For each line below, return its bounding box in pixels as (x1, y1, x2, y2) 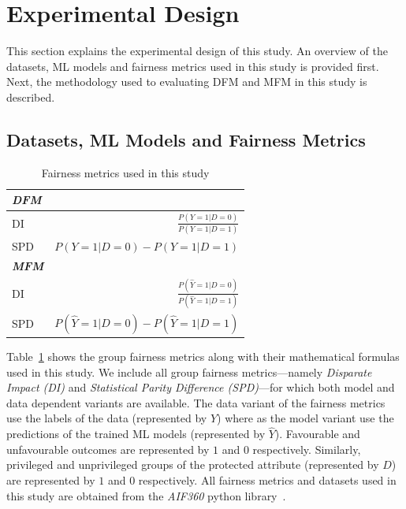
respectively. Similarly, (252, 440, 361, 457)
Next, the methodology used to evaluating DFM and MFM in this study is (6, 73, 367, 90)
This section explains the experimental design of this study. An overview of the (6, 43, 388, 59)
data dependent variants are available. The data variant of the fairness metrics (6, 394, 386, 411)
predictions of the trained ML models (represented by (6, 425, 266, 442)
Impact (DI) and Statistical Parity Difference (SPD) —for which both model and (6, 379, 395, 396)
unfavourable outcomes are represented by (6, 440, 210, 457)
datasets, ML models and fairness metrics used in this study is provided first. (6, 58, 379, 74)
